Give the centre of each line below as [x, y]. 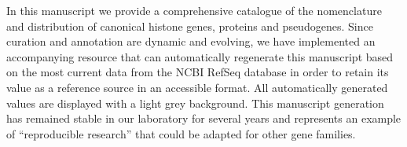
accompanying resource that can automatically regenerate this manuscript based [200, 56]
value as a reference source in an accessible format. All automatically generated [197, 87]
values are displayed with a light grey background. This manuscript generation [195, 103]
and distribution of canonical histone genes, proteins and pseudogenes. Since [190, 26]
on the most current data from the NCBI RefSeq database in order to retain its [198, 72]
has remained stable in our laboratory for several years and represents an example [204, 118]
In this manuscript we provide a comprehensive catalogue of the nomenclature [194, 10]
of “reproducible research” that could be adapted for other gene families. [181, 133]
